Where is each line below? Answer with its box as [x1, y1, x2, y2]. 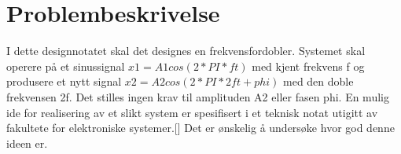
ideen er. [6, 134, 48, 151]
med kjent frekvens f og [252, 57, 365, 74]
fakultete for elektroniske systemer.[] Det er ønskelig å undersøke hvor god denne [6, 119, 395, 136]
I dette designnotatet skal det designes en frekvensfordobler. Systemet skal [6, 42, 366, 59]
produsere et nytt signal [6, 73, 122, 90]
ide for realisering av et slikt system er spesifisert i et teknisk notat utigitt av [6, 104, 378, 120]
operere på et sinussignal [6, 57, 125, 74]
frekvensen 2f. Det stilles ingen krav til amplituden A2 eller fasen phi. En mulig [6, 88, 389, 104]
